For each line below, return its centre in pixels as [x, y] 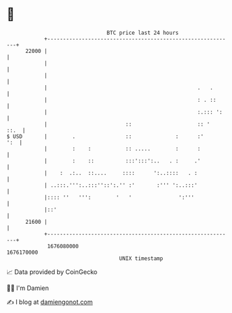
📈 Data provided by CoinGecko [52, 272]
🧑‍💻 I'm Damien [28, 288]
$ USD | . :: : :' [105, 136]
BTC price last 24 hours [143, 33]
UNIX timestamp [141, 258]
